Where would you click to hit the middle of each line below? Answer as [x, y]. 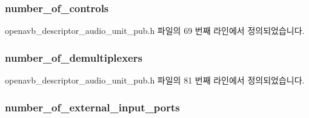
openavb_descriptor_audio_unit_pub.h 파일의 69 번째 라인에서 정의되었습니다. [155, 31]
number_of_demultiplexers [74, 57]
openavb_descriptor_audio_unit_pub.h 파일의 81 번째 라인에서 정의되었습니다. [155, 80]
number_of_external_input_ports [92, 107]
